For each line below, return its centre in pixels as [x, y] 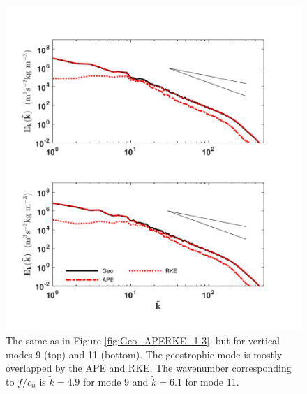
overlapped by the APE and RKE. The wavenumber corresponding [149, 368]
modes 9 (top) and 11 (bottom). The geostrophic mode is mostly [144, 354]
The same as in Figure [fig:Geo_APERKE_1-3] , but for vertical [143, 340]
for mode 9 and [115, 381]
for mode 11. [212, 381]
